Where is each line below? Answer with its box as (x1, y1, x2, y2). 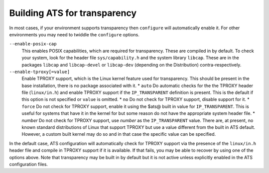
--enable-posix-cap (9, 41, 57, 47)
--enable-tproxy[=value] (9, 69, 70, 75)
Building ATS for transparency (9, 7, 137, 18)
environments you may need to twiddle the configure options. (9, 31, 139, 37)
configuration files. (9, 161, 48, 167)
